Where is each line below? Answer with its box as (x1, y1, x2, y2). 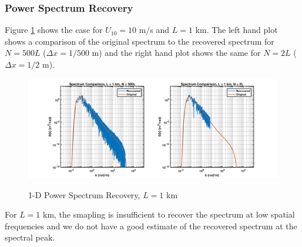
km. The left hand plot (195, 24, 278, 36)
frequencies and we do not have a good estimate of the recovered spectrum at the (5, 219, 297, 232)
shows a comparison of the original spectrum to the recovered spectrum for (5, 35, 274, 47)
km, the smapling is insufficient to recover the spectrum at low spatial (43, 208, 295, 221)
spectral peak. (5, 231, 55, 243)
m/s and (139, 24, 170, 36)
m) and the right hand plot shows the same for (92, 46, 261, 59)
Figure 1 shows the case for (5, 24, 103, 36)
